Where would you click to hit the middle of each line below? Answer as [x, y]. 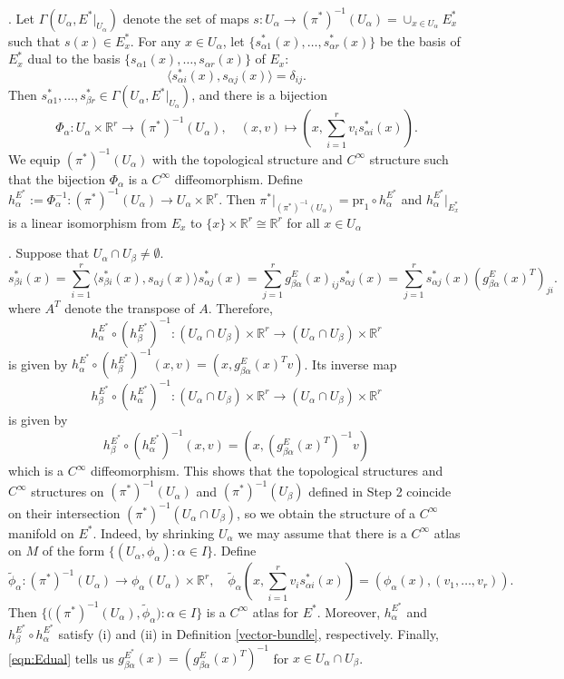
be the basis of [420, 40]
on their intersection [64, 512]
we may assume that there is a [322, 532]
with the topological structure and [248, 158]
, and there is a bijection [259, 95]
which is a [36, 471]
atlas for [276, 611]
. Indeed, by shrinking [154, 532]
